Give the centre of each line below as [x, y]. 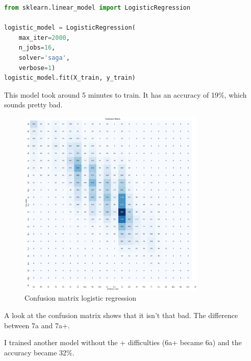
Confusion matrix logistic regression [80, 298]
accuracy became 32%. [39, 352]
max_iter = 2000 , [44, 38]
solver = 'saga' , [44, 58]
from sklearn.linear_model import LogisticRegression [97, 8]
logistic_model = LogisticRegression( [70, 28]
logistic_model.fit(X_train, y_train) [70, 78]
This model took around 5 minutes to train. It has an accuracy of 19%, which [125, 94]
